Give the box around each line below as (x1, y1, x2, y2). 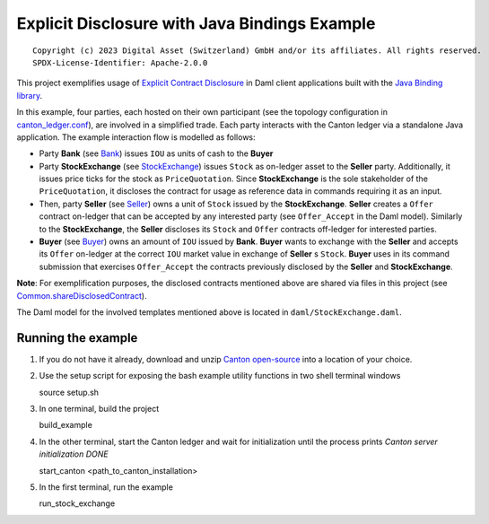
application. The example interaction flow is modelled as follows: (16, 131, 256, 143)
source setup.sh (39, 387, 99, 397)
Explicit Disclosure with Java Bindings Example (16, 13, 376, 33)
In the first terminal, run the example (39, 482, 174, 493)
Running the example (16, 330, 138, 345)
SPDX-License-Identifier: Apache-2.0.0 (32, 57, 208, 67)
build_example (39, 420, 93, 431)
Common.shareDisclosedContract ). (16, 290, 147, 301)
